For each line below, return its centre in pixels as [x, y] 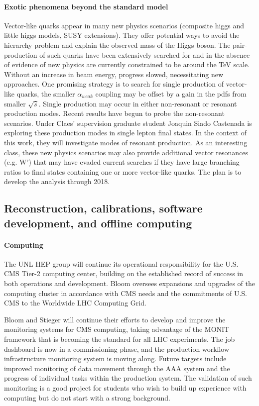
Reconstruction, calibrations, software [103, 208]
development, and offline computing [98, 223]
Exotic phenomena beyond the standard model [86, 6]
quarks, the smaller [46, 93]
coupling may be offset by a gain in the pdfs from [171, 93]
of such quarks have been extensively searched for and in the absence [145, 54]
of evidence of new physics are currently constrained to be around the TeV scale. [127, 64]
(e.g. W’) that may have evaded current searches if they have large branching [122, 162]
